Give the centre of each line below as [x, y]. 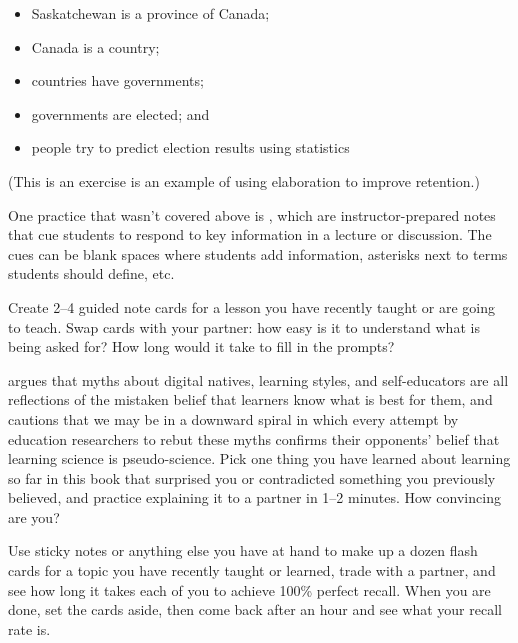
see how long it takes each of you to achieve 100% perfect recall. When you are [249, 589]
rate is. [29, 628]
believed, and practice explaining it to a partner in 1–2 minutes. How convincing [254, 497]
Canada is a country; [95, 46]
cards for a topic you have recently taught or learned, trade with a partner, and [252, 570]
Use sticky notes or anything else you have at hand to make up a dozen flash [243, 550]
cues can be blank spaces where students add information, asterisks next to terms [258, 253]
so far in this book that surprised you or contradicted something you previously [252, 477]
